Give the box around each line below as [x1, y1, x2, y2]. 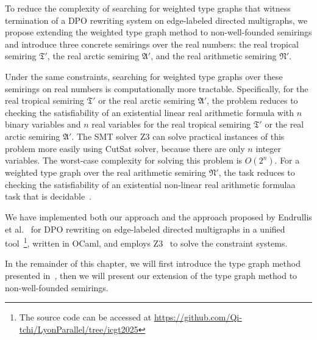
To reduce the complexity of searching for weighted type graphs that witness [5, 2, 291, 14]
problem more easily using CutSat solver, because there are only [5, 142, 245, 154]
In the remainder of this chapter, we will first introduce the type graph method [5, 257, 301, 270]
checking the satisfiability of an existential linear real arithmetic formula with [5, 106, 294, 118]
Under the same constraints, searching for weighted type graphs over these [5, 70, 283, 82]
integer [255, 142, 282, 154]
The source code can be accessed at [19, 311, 152, 324]
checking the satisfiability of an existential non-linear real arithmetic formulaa [5, 178, 296, 190]
